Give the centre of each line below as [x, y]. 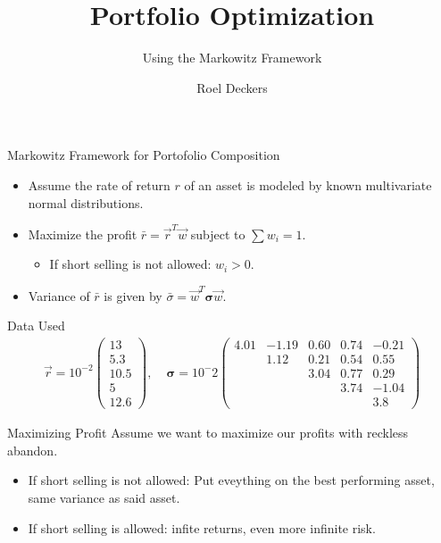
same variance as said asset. [104, 497]
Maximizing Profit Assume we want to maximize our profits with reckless [208, 433]
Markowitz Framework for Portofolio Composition [144, 155]
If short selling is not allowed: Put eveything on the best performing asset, [231, 480]
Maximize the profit [83, 234]
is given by [133, 295]
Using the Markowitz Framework [232, 58]
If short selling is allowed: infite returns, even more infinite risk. [202, 527]
